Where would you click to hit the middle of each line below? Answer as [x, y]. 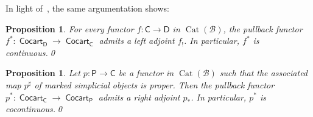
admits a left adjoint [137, 41]
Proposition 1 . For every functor [70, 28]
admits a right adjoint [139, 97]
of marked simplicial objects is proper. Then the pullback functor [154, 84]
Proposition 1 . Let [43, 73]
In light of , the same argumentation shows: [87, 8]
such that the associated [264, 73]
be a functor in [146, 73]
